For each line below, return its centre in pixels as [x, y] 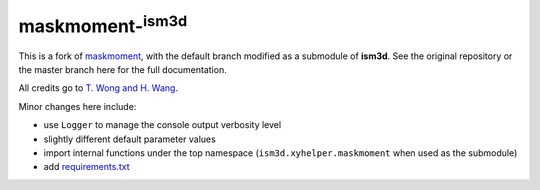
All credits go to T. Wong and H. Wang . [98, 88]
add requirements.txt [86, 167]
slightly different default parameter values [130, 139]
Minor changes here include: [77, 106]
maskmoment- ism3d [103, 24]
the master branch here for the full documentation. [122, 69]
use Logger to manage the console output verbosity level [162, 125]
